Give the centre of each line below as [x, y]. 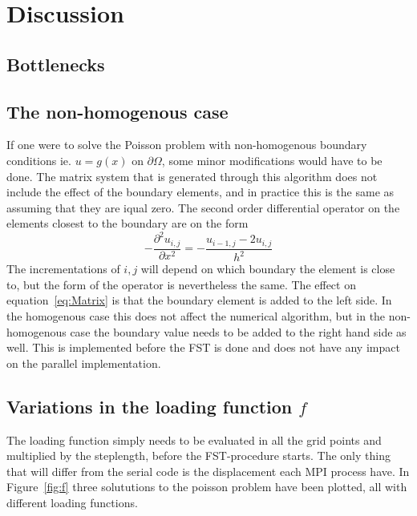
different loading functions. [72, 502]
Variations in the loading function [150, 406]
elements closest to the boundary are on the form [128, 223]
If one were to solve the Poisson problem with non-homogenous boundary [187, 145]
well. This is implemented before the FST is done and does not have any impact [203, 347]
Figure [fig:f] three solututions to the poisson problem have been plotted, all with [207, 487]
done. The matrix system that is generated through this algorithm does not [192, 176]
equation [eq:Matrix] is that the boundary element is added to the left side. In [199, 300]
